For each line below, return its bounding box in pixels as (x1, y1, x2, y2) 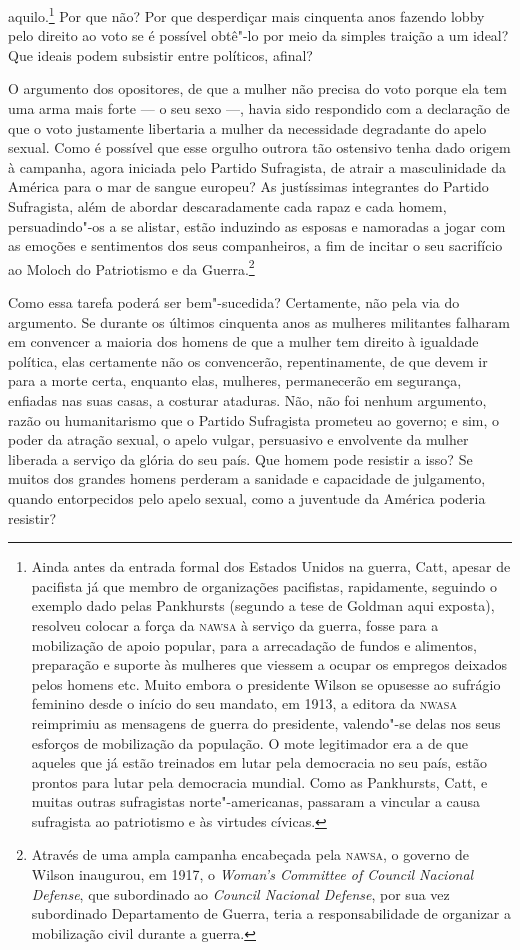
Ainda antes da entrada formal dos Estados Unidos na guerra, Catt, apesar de (31, 556, 511, 577)
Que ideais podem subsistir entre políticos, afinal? (8, 44, 313, 65)
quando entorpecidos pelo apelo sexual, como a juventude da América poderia (8, 487, 486, 508)
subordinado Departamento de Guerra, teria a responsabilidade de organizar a (31, 903, 512, 924)
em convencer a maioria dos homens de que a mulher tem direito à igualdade (8, 331, 479, 352)
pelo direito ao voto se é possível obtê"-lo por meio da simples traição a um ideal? (8, 25, 509, 46)
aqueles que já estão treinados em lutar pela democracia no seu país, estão (31, 752, 487, 773)
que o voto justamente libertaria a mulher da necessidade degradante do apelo (8, 117, 487, 138)
